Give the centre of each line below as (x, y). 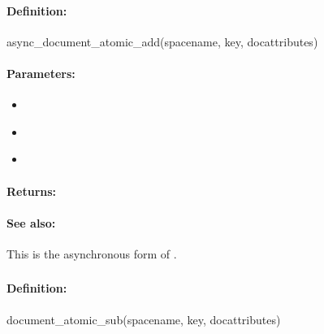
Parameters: (41, 73)
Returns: (32, 191)
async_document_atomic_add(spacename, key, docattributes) (162, 41)
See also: (31, 222)
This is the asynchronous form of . (92, 253)
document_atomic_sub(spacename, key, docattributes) (144, 319)
